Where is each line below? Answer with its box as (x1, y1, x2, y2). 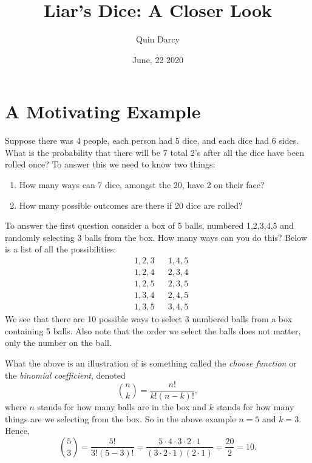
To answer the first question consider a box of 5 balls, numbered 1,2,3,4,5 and (5, 219, 294, 232)
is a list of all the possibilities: (5, 243, 117, 255)
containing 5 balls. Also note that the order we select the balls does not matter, (5, 324, 301, 337)
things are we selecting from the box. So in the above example (5, 412, 236, 425)
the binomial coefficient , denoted (5, 368, 126, 381)
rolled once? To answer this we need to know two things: (5, 158, 215, 171)
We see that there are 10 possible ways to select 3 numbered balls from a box (5, 313, 293, 325)
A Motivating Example (5, 99, 201, 124)
